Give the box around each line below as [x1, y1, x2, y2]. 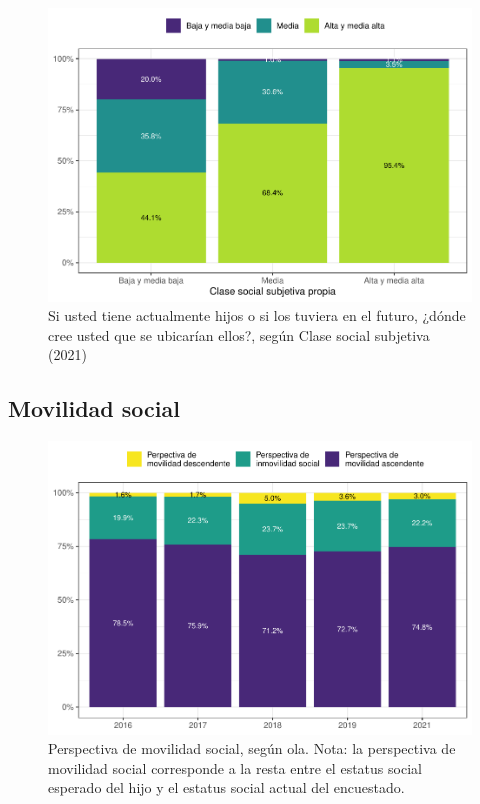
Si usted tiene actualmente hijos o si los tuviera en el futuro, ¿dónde [48, 305, 466, 326]
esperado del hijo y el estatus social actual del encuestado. [48, 777, 405, 798]
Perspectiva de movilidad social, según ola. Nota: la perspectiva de [48, 738, 456, 759]
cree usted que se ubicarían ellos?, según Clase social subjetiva [48, 324, 430, 345]
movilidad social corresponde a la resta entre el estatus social [48, 757, 422, 778]
